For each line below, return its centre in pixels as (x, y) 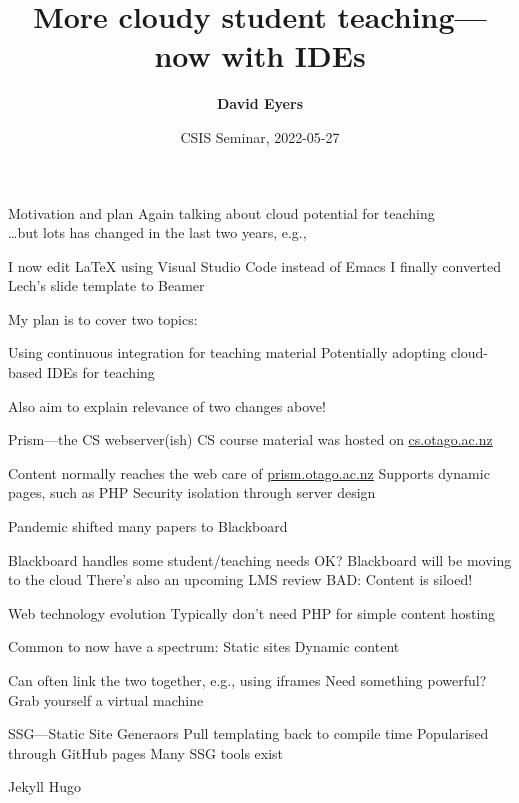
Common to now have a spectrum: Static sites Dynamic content (204, 646)
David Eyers (259, 103)
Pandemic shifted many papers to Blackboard (148, 526)
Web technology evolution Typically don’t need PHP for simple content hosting (252, 612)
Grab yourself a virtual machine (106, 699)
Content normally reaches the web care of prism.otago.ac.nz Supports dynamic (249, 472)
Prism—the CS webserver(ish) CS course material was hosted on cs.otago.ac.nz (250, 439)
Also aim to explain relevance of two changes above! (167, 405)
